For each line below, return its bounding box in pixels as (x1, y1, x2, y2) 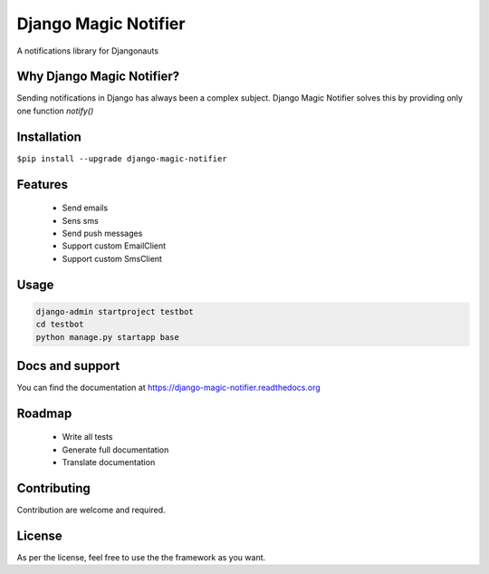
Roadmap (16, 405, 72, 421)
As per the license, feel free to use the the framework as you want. (16, 552, 266, 562)
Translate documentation (62, 457, 156, 468)
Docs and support (16, 358, 120, 374)
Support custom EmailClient (62, 240, 167, 251)
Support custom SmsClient (62, 253, 163, 264)
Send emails (62, 202, 109, 213)
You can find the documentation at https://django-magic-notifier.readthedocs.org (16, 382, 321, 393)
